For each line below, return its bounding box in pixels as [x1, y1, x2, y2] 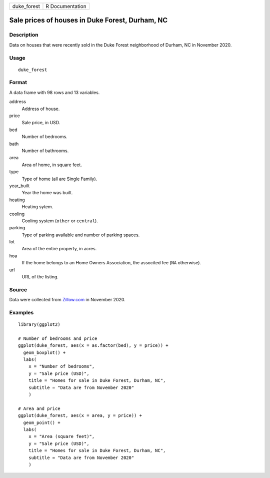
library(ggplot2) [18, 322, 60, 327]
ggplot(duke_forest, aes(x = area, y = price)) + [18, 413, 142, 418]
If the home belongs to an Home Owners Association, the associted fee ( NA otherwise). [21, 260, 201, 266]
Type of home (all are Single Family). [21, 176, 97, 182]
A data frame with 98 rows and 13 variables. [9, 89, 100, 95]
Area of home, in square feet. [21, 162, 82, 168]
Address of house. [21, 106, 60, 112]
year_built [9, 183, 30, 189]
